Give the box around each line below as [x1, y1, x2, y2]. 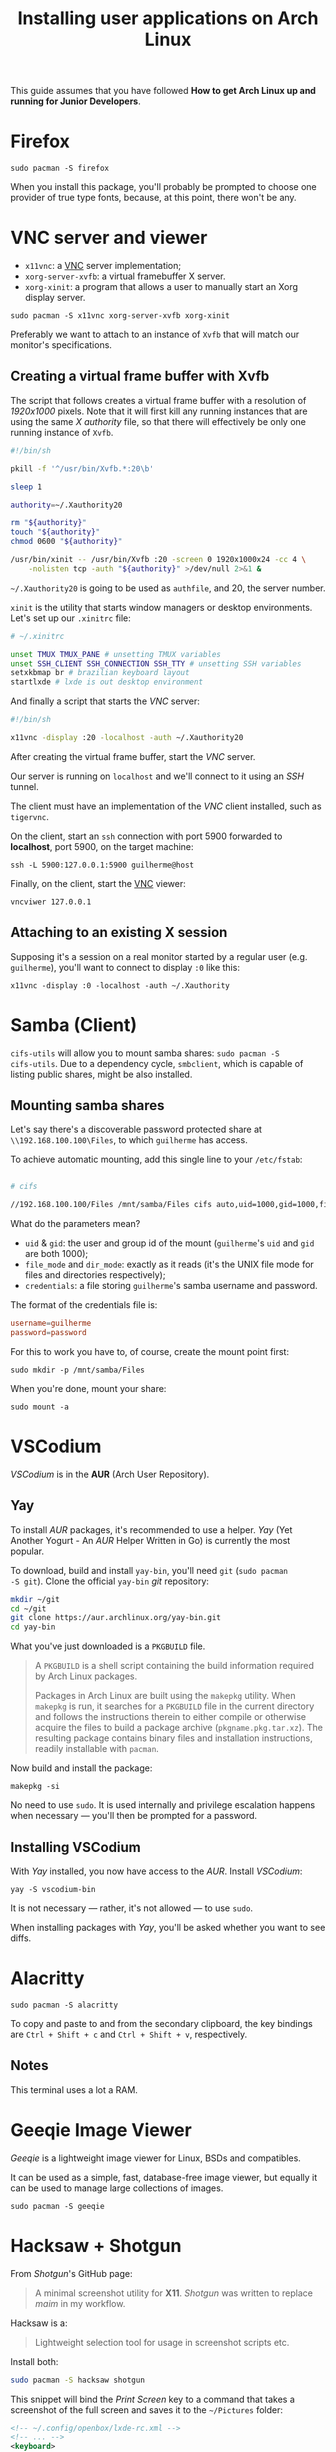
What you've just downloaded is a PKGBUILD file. [10, 1640, 206, 1652]
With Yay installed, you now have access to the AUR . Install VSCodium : [10, 1865, 303, 1877]
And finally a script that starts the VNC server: [10, 695, 200, 707]
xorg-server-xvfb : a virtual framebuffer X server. [24, 270, 226, 282]
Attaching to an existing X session [10, 924, 228, 941]
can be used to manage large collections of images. [10, 2182, 224, 2194]
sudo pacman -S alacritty [10, 2000, 118, 2010]
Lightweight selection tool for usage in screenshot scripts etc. [34, 2336, 290, 2348]
